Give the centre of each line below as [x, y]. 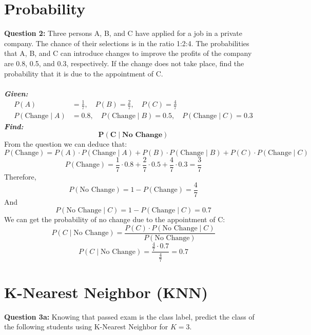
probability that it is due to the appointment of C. [84, 73]
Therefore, [20, 176]
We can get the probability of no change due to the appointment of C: [115, 219]
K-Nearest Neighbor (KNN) [106, 292]
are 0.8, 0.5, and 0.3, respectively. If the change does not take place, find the [124, 63]
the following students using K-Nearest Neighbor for [86, 327]
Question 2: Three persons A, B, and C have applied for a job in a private [123, 33]
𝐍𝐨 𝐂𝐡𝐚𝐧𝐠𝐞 [142, 135]
